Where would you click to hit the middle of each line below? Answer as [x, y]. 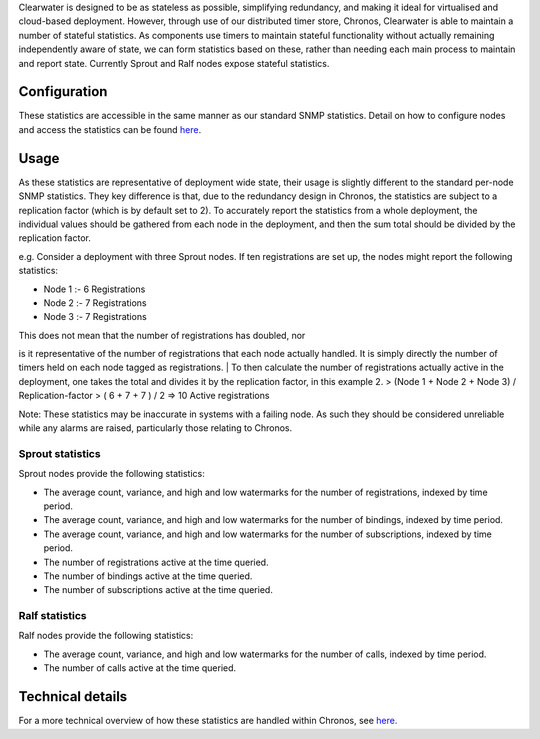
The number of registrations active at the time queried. [156, 562]
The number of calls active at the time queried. [140, 668]
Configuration [63, 91]
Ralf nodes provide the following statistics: [106, 636]
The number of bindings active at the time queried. [148, 576]
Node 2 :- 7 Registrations [95, 302]
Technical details [73, 696]
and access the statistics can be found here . [110, 129]
